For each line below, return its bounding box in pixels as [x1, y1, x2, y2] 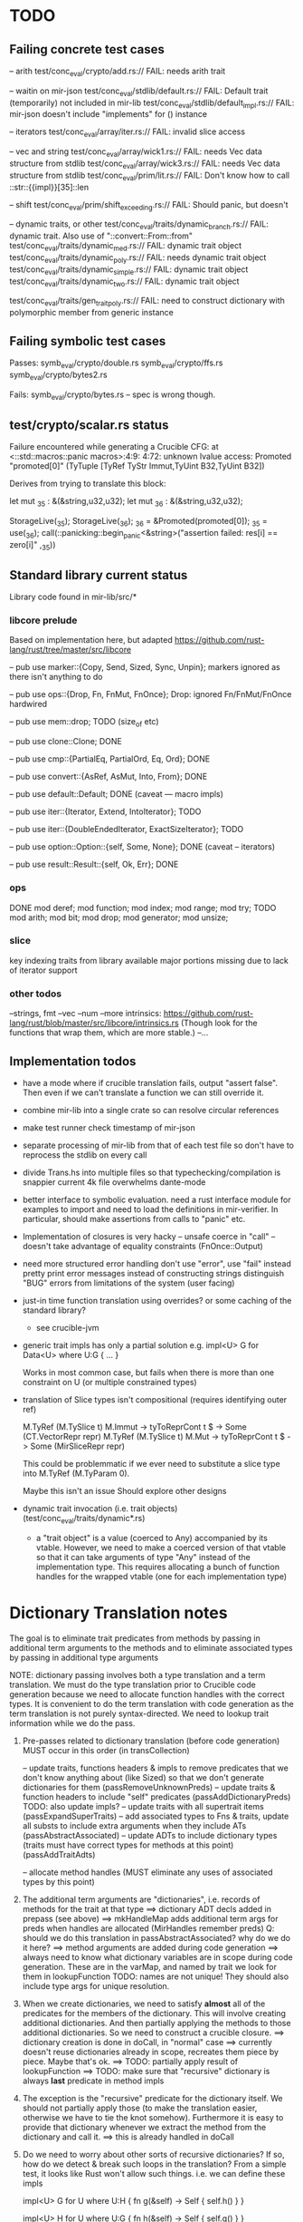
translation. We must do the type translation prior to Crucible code [9, 1679, 256, 1690]
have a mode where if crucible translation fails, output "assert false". [22, 1077, 279, 1088]
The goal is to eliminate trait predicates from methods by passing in [9, 1633, 260, 1644]
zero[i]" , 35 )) [9, 539, 56, 552]
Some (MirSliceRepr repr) [30, 1441, 125, 1451]
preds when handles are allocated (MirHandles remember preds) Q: [22, 1923, 275, 1934]
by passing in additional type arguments [9, 1652, 159, 1663]
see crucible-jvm [35, 1322, 99, 1333]
